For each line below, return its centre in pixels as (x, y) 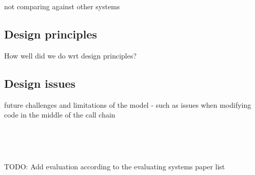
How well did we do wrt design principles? (71, 55)
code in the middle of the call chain (60, 115)
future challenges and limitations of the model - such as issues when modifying (128, 104)
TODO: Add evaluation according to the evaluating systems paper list (115, 166)
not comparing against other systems (62, 6)
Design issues (40, 83)
